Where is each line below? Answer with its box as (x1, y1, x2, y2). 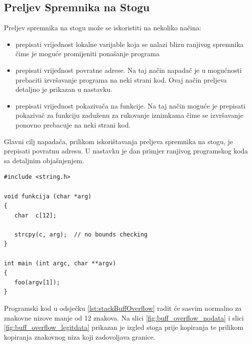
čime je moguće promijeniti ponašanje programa (15, 48, 160, 59)
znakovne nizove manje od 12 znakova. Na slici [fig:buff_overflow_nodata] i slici (4, 312, 244, 323)
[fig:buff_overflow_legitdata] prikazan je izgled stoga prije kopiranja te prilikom (4, 322, 244, 332)
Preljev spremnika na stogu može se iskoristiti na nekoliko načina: (4, 22, 202, 33)
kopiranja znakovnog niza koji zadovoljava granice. (4, 331, 156, 342)
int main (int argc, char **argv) (4, 259, 116, 267)
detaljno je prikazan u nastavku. (15, 84, 113, 94)
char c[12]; (14, 212, 57, 219)
